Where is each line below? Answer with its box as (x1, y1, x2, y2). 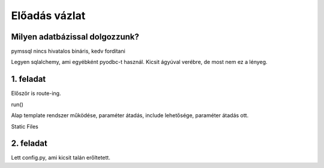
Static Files (11, 123, 38, 130)
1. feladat (11, 74, 46, 84)
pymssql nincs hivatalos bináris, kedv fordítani (11, 48, 125, 55)
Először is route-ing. (11, 90, 61, 97)
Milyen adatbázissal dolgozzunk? (11, 32, 139, 42)
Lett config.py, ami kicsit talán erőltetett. (11, 154, 110, 161)
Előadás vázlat (11, 9, 86, 22)
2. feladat (11, 138, 47, 149)
